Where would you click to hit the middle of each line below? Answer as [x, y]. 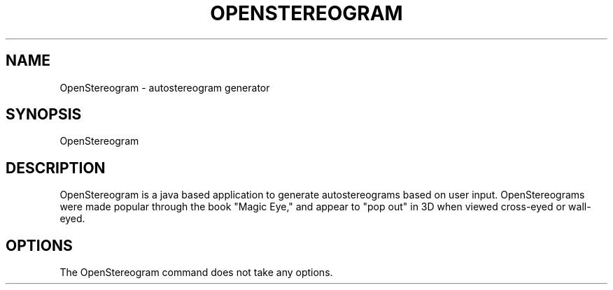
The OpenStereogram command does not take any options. [196, 273]
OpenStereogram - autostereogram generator [165, 87]
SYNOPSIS [44, 115]
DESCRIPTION [56, 168]
